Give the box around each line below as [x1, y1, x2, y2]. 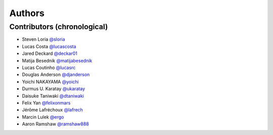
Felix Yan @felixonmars [22, 100, 71, 106]
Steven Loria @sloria [22, 36, 65, 42]
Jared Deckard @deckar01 [22, 50, 78, 56]
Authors [9, 8, 45, 19]
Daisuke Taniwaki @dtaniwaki [22, 93, 84, 99]
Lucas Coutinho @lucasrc [22, 64, 76, 71]
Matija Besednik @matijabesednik [22, 57, 93, 63]
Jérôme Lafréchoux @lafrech [22, 107, 83, 113]
